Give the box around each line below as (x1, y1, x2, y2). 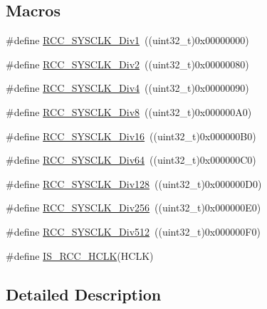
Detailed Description (6, 283, 162, 305)
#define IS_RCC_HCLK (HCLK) (6, 248, 154, 263)
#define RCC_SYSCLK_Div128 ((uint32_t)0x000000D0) (6, 176, 262, 191)
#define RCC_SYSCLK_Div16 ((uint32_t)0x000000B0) (6, 128, 256, 143)
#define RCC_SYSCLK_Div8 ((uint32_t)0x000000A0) (6, 104, 252, 119)
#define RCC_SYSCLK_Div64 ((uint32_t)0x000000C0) (6, 152, 256, 167)
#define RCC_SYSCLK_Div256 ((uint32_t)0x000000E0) (6, 200, 261, 215)
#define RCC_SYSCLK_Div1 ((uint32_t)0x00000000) (6, 33, 249, 48)
